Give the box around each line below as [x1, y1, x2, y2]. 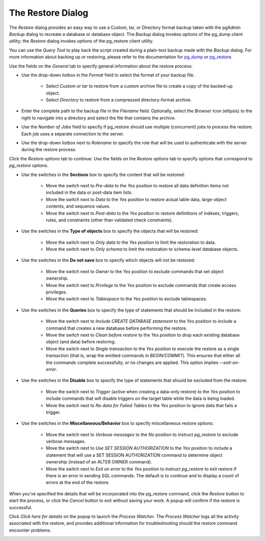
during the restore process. [21, 147, 77, 153]
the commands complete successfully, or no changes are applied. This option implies [46, 360, 218, 365]
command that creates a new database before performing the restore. [46, 325, 187, 331]
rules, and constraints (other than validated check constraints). [46, 217, 173, 223]
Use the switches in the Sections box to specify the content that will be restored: [21, 172, 185, 178]
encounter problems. [9, 527, 52, 533]
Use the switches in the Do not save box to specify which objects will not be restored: [21, 258, 195, 263]
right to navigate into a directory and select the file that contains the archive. [21, 115, 176, 121]
